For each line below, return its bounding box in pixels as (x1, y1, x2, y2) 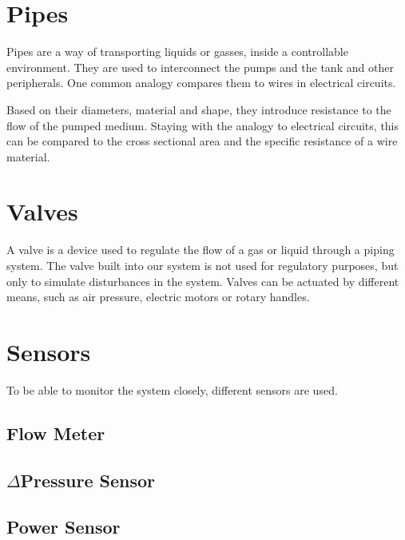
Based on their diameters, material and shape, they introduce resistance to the (6, 101, 391, 117)
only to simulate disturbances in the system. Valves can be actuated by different (6, 272, 399, 289)
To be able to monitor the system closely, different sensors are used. (6, 381, 338, 398)
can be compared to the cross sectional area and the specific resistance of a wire (6, 133, 398, 149)
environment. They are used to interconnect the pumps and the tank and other (6, 58, 394, 75)
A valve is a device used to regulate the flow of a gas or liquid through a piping (6, 241, 395, 258)
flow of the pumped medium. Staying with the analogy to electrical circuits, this (6, 117, 399, 133)
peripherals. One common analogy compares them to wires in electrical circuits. (6, 74, 396, 91)
